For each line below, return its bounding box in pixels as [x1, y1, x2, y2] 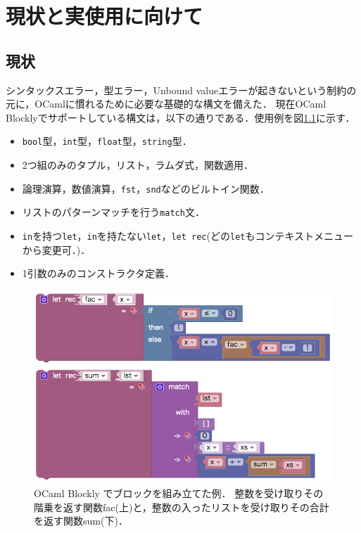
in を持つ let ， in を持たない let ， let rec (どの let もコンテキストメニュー [22, 228, 354, 243]
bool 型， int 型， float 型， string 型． [22, 134, 192, 148]
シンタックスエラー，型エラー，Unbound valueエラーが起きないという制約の [6, 82, 357, 97]
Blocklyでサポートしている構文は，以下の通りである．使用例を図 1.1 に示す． [6, 110, 355, 124]
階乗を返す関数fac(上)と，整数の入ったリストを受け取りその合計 [34, 499, 329, 514]
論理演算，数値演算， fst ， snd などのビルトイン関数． [22, 181, 270, 195]
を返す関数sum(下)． [34, 513, 128, 528]
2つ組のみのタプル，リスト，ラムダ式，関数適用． [22, 158, 253, 172]
